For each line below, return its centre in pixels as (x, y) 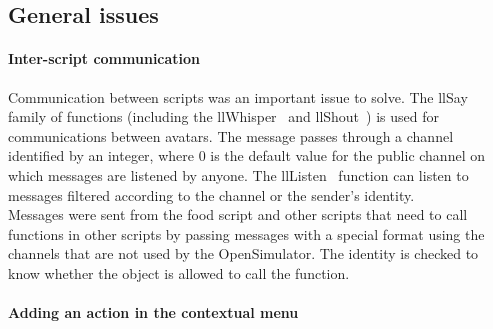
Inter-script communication (104, 58)
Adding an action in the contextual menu (153, 312)
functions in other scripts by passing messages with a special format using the (246, 233)
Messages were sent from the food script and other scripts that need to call (238, 214)
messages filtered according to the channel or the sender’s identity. (211, 194)
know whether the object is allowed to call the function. (179, 272)
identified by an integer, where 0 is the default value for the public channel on (246, 155)
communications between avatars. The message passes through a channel (231, 135)
